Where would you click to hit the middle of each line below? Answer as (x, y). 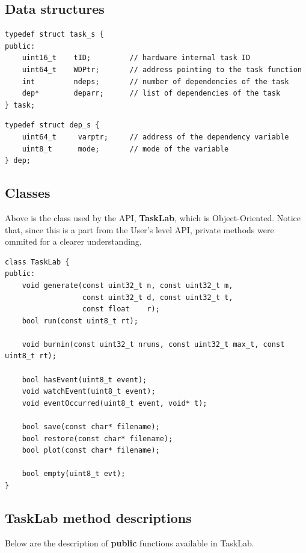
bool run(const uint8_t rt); (80, 321)
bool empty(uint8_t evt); (74, 474)
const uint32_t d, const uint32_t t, (158, 297)
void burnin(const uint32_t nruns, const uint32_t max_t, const (153, 344)
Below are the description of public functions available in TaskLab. (130, 542)
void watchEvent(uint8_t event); (89, 392)
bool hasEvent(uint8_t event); (84, 380)
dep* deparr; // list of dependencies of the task (151, 93)
